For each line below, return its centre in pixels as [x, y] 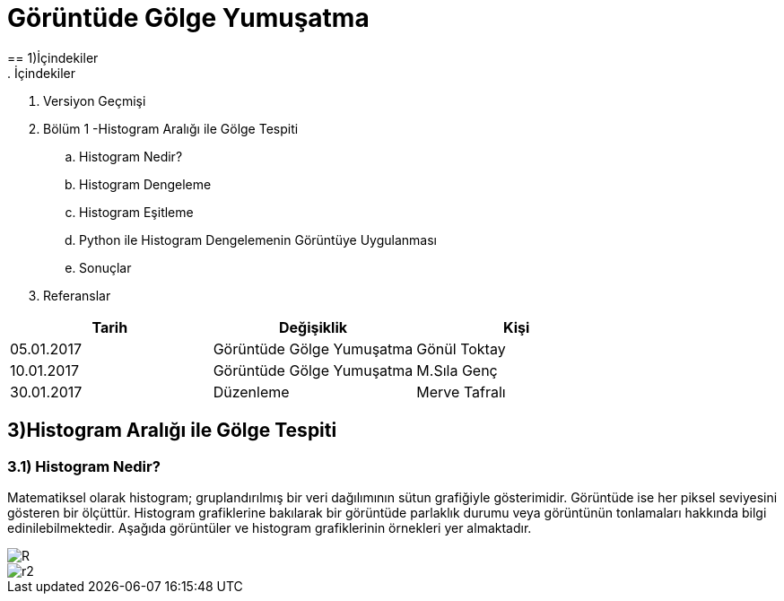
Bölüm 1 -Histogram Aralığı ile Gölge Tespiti [171, 128]
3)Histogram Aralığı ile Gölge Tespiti [172, 431]
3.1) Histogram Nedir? [84, 466]
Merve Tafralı [461, 392]
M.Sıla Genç [457, 370]
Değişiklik [313, 327]
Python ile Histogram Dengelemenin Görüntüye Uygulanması [258, 240]
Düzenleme [251, 392]
